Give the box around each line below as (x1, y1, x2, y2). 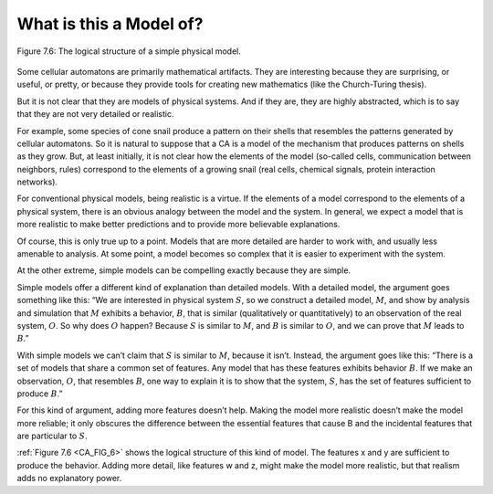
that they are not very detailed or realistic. (16, 109, 174, 120)
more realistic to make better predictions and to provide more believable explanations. (16, 219, 341, 230)
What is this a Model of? (16, 14, 204, 34)
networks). (16, 176, 58, 187)
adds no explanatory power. (16, 473, 122, 484)
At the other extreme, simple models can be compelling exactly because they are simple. (16, 265, 351, 276)
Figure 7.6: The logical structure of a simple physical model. (16, 46, 242, 57)
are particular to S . (16, 430, 88, 442)
